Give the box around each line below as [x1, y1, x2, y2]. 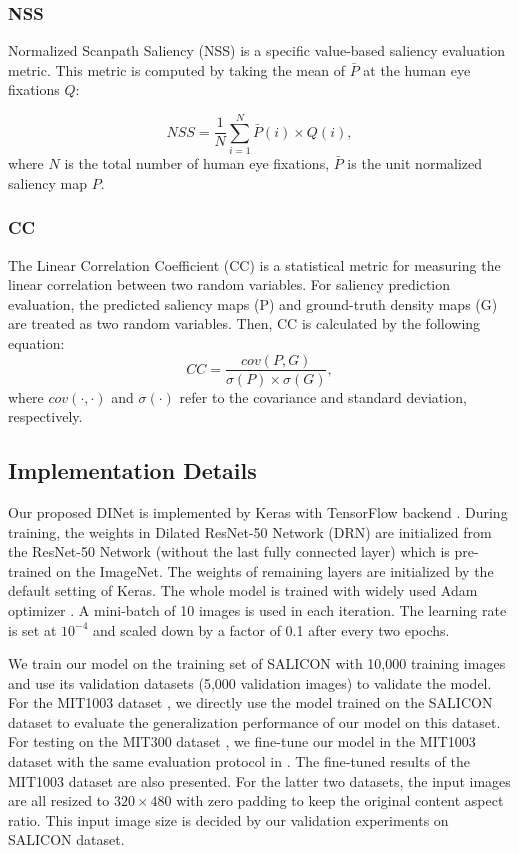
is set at [8, 619, 57, 640]
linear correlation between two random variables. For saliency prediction [8, 274, 451, 295]
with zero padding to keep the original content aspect [176, 790, 504, 811]
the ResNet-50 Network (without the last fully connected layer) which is [8, 541, 450, 562]
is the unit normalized [347, 153, 483, 174]
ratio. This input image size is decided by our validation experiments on [8, 809, 449, 830]
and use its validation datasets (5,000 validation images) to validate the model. [8, 672, 492, 693]
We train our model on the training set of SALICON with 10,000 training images [8, 653, 506, 674]
